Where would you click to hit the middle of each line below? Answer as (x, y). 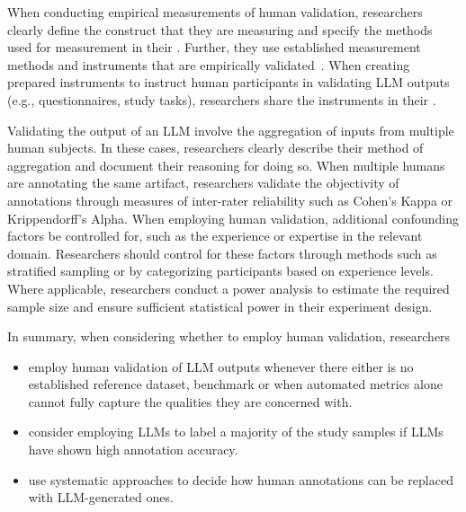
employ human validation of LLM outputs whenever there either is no (221, 366)
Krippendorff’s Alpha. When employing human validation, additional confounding (233, 218)
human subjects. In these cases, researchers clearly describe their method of (215, 148)
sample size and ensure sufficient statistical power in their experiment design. (220, 306)
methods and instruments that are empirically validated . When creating (209, 64)
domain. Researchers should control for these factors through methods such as (222, 253)
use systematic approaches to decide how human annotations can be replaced (241, 479)
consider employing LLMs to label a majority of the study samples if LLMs (236, 432)
